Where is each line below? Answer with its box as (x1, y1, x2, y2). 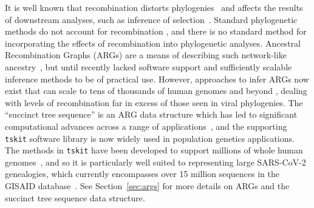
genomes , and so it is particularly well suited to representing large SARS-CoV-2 (5, 155, 306, 168)
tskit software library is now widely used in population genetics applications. (5, 132, 295, 144)
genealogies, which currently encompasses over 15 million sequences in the (5, 167, 280, 180)
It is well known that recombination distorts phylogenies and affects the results (5, 1, 303, 13)
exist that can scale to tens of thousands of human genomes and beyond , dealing (5, 84, 307, 97)
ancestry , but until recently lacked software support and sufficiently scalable (5, 60, 292, 73)
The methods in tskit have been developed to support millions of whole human (5, 144, 303, 156)
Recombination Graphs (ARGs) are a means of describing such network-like (5, 49, 287, 61)
